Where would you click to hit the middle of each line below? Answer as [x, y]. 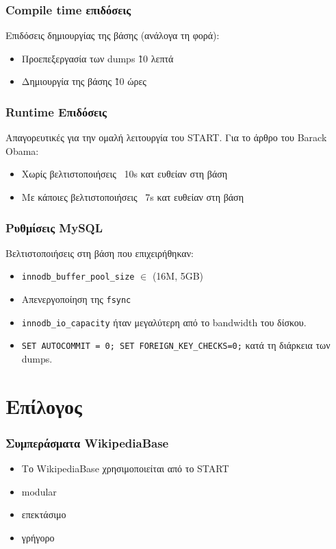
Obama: [22, 150]
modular [39, 491]
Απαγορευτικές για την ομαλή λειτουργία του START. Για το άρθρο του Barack [166, 137]
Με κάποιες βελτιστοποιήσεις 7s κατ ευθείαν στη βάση [132, 197]
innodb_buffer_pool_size [78, 277]
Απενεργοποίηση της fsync [76, 299]
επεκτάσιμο [44, 514]
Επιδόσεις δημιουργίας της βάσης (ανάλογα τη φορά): [113, 35]
